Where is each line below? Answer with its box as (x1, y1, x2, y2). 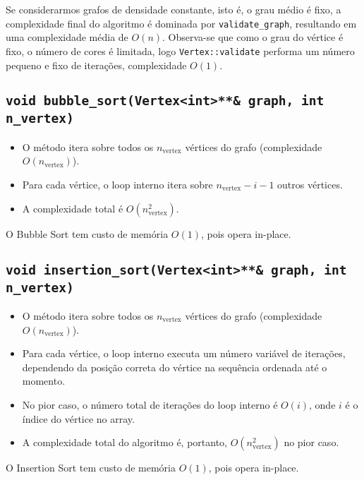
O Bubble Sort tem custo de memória (6, 226, 169, 241)
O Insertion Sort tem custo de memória (6, 460, 176, 475)
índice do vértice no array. (22, 411, 135, 426)
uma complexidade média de (6, 30, 128, 44)
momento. (22, 373, 66, 388)
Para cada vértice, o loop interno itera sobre (22, 177, 213, 192)
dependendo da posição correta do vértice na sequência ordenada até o (22, 359, 327, 374)
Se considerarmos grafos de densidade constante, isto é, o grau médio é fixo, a (6, 2, 341, 16)
